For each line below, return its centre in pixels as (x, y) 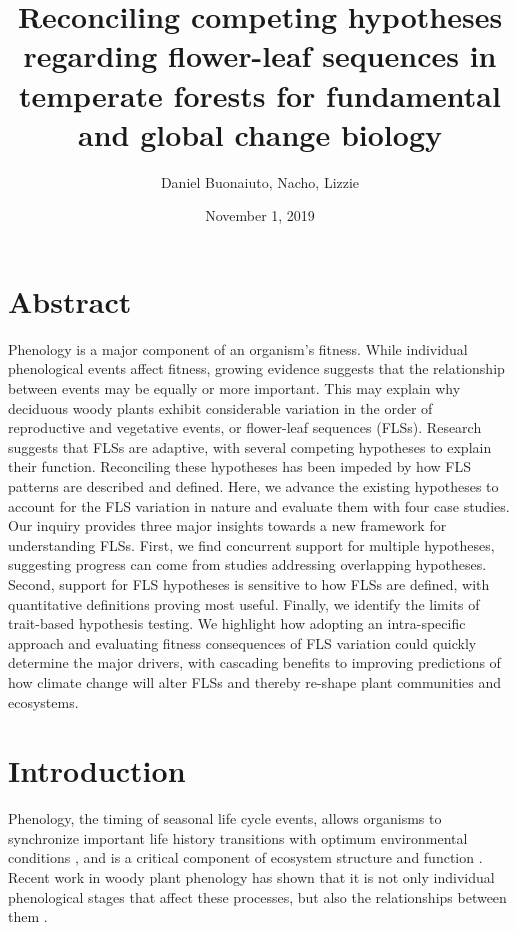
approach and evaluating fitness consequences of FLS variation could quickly (242, 642)
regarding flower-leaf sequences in (260, 55)
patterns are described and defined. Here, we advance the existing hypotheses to (253, 485)
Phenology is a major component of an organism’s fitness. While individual (238, 348)
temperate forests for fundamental (260, 94)
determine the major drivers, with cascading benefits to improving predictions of (254, 662)
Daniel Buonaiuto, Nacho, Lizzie (260, 181)
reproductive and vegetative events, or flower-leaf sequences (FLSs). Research (245, 427)
